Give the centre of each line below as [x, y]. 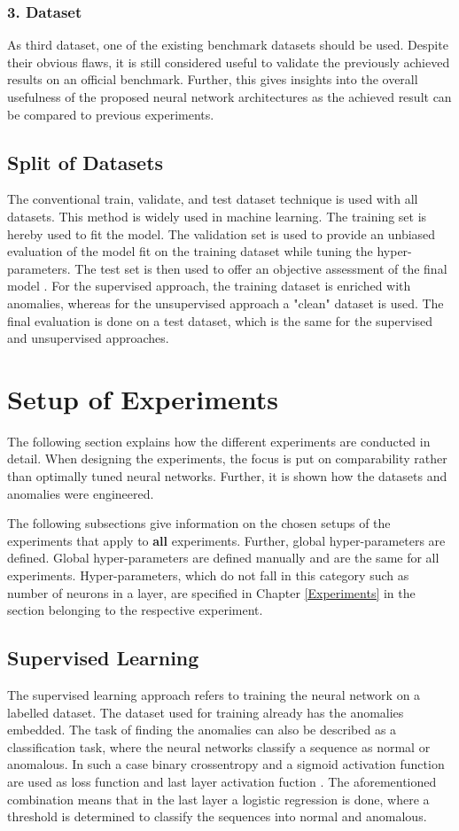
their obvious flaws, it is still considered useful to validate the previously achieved [229, 62]
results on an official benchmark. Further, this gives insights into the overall [213, 79]
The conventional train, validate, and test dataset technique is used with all [213, 199]
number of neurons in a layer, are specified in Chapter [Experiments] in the [211, 592]
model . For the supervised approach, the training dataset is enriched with [209, 286]
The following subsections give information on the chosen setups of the [199, 523]
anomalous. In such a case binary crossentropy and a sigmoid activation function [226, 764]
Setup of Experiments [143, 398]
